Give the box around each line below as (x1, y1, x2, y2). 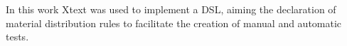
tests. (6, 29, 29, 44)
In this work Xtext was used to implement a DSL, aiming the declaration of (6, 2, 336, 16)
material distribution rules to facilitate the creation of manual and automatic (6, 15, 342, 30)
